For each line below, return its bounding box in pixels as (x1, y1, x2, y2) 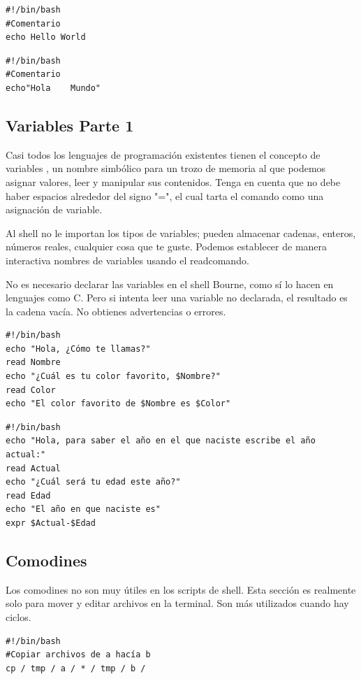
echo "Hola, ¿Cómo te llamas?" (6, 343, 151, 354)
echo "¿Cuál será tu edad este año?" (6, 477, 181, 487)
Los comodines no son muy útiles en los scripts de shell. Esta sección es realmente (6, 582, 356, 596)
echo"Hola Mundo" (6, 83, 101, 93)
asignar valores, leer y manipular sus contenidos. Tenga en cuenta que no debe (6, 174, 341, 189)
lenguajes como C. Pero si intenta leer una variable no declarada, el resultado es (6, 290, 348, 305)
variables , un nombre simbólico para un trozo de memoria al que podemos (6, 161, 326, 176)
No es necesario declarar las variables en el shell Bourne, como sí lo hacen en (6, 276, 334, 291)
